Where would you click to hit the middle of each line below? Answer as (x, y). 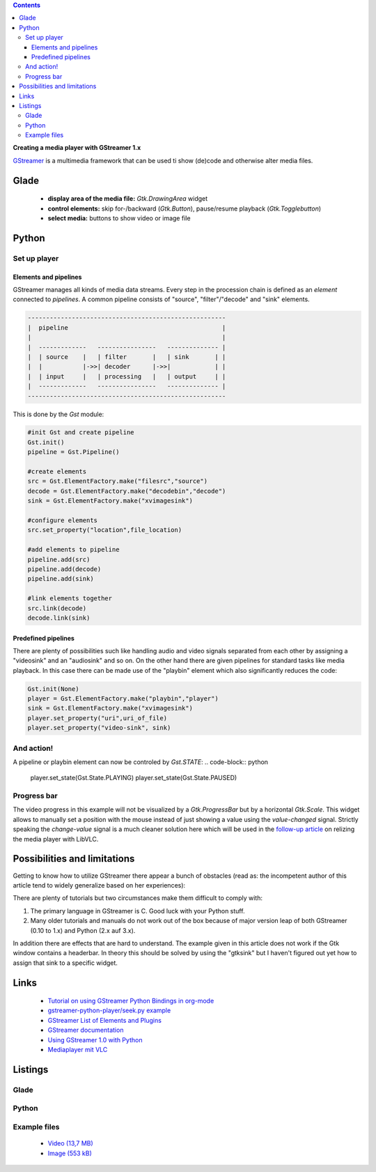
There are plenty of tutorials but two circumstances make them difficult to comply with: (138, 898)
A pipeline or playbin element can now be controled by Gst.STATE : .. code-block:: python (140, 762)
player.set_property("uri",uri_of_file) (97, 718)
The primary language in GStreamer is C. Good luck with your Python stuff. (138, 911)
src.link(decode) (57, 608)
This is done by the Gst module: (58, 414)
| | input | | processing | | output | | (127, 376)
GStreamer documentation (86, 1030)
